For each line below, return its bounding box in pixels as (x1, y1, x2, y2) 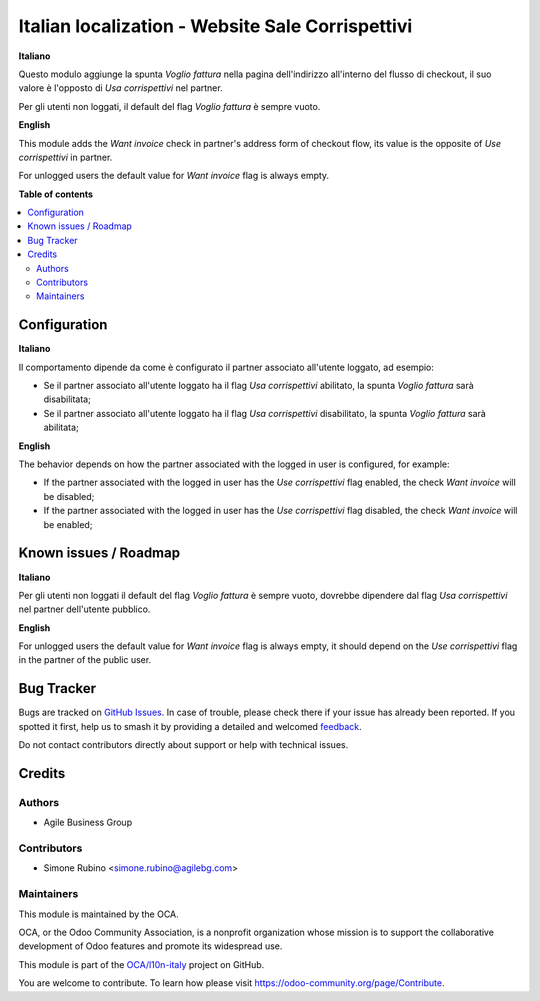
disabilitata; (43, 393, 92, 405)
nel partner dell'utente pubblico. (18, 603, 151, 615)
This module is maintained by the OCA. (18, 908, 179, 920)
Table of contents (18, 188, 94, 200)
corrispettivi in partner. (18, 151, 113, 163)
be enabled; (43, 518, 93, 530)
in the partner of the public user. (18, 654, 152, 666)
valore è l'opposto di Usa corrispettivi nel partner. (18, 82, 224, 94)
